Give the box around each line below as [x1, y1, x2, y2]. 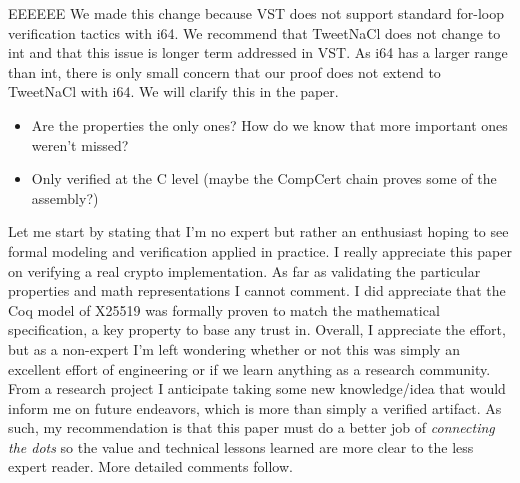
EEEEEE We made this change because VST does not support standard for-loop [8, 3, 505, 23]
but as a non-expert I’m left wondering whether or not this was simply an [8, 338, 460, 359]
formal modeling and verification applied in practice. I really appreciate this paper [8, 240, 512, 261]
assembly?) [31, 187, 99, 208]
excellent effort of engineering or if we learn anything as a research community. [8, 358, 491, 379]
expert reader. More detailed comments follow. [8, 456, 293, 477]
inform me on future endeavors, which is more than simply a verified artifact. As [8, 397, 502, 418]
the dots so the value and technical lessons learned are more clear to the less [8, 436, 474, 457]
